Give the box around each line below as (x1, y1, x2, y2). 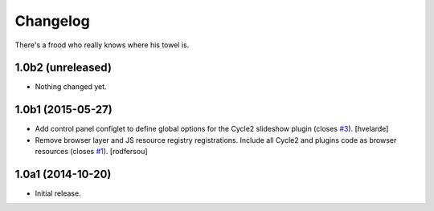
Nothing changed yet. (35, 82, 108, 91)
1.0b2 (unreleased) (14, 61, 113, 75)
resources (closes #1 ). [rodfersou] (35, 147, 148, 156)
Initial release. (35, 189, 81, 198)
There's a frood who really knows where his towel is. (14, 40, 190, 50)
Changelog (14, 12, 90, 30)
